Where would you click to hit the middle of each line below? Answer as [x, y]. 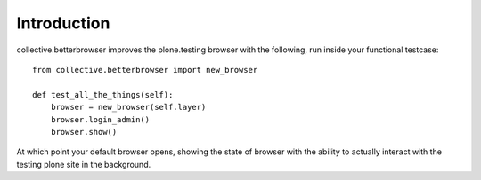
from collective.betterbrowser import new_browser [145, 70]
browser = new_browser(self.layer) [128, 107]
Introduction [63, 23]
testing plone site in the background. [84, 164]
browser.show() [84, 132]
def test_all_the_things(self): [103, 94]
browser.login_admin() [100, 119]
